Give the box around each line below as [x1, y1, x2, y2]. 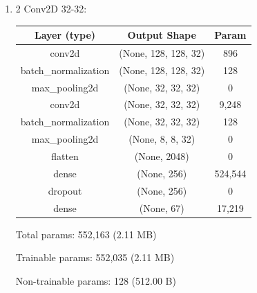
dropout [48, 183, 82, 197]
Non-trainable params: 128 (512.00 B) [15, 273, 176, 287]
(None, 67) [139, 200, 184, 215]
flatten [51, 149, 79, 163]
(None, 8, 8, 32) [128, 132, 196, 146]
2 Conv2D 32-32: [15, 1, 87, 15]
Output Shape [127, 28, 196, 42]
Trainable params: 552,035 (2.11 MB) [15, 250, 175, 265]
